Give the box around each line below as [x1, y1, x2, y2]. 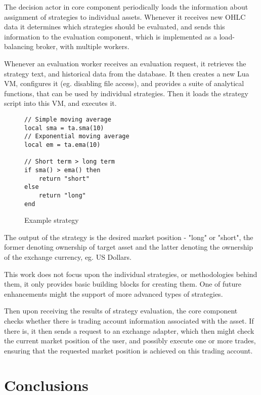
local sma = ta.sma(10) [24, 124, 104, 132]
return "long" [38, 191, 86, 199]
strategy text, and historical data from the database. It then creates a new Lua [4, 68, 249, 78]
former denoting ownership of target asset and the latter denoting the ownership [4, 242, 253, 252]
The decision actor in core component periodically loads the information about [4, 2, 248, 12]
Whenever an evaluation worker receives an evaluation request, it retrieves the [4, 58, 246, 68]
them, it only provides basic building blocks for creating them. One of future [4, 279, 242, 289]
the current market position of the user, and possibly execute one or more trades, [4, 335, 256, 346]
